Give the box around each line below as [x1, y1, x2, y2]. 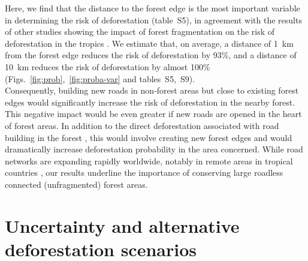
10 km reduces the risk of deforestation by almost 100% [5, 60, 210, 73]
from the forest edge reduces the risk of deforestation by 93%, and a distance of [5, 49, 297, 61]
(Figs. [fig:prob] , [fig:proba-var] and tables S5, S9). [5, 72, 195, 85]
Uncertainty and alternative [5, 213, 240, 238]
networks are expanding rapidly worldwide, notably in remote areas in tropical [5, 154, 293, 167]
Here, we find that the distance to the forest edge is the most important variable [5, 2, 300, 14]
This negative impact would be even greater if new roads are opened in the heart [5, 107, 302, 120]
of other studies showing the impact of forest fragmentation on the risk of [5, 25, 275, 38]
